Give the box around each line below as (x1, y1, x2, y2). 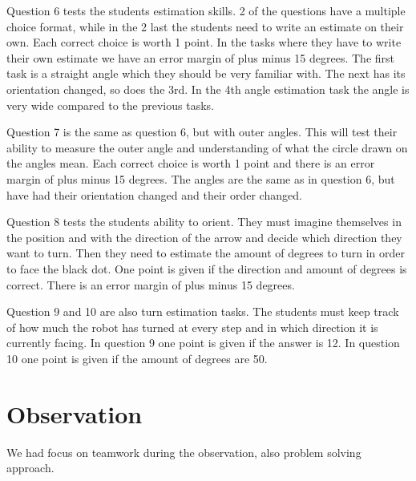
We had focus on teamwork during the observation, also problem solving (6, 443, 361, 460)
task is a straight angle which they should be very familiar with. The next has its (6, 65, 406, 82)
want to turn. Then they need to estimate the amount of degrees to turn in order (6, 245, 405, 261)
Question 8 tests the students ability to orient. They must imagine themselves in (6, 213, 402, 230)
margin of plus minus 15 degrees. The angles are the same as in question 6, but (6, 170, 395, 187)
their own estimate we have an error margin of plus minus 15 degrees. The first (6, 49, 394, 66)
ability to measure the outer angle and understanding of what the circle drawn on (6, 139, 408, 156)
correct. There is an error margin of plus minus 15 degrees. (6, 276, 295, 293)
